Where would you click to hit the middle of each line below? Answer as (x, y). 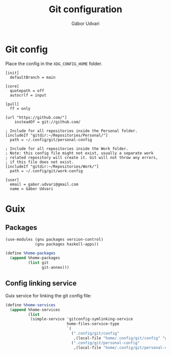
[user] (12, 180)
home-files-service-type (93, 324)
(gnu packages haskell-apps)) (67, 244)
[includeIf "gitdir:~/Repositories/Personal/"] (57, 135)
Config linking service (41, 283)
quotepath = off (27, 91)
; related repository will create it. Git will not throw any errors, (82, 157)
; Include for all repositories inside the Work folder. (67, 149)
